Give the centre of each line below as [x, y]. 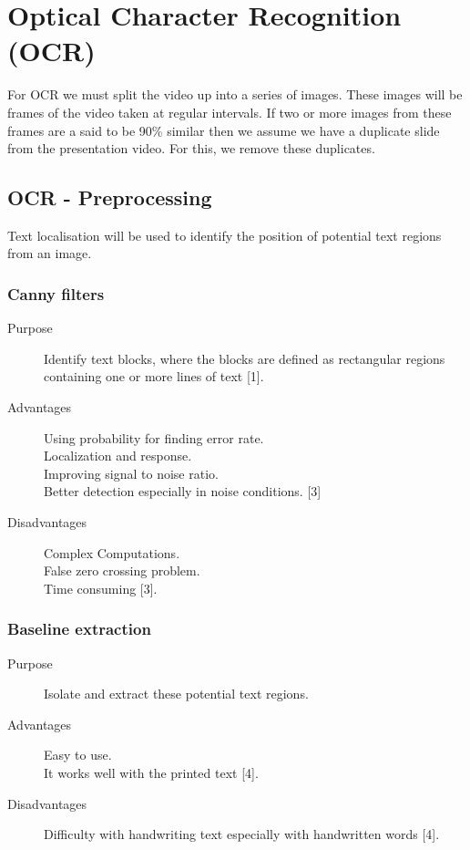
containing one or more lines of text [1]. [154, 376]
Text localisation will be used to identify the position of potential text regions [225, 235]
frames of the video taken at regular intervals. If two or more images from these [230, 112]
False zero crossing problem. [122, 570]
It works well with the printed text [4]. [151, 773]
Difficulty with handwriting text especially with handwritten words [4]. [242, 834]
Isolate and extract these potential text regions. [176, 694]
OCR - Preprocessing [110, 197]
